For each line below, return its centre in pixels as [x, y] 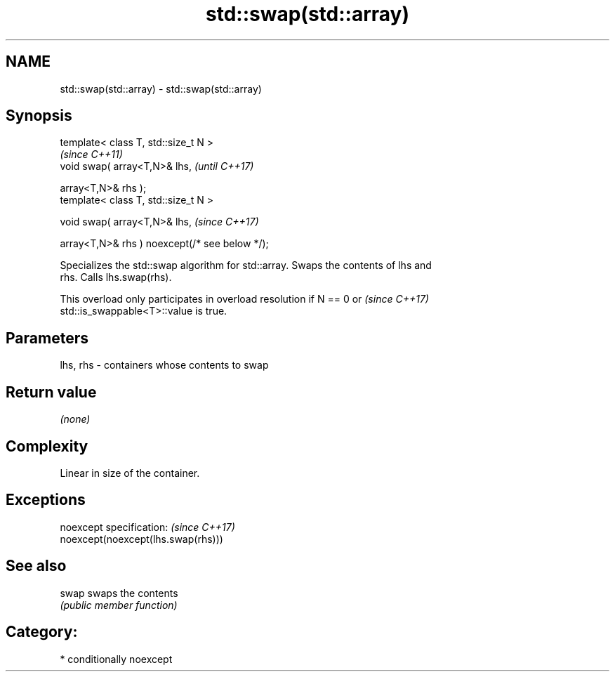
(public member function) [119, 605]
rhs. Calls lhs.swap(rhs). [116, 277]
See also [36, 566]
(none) [75, 419]
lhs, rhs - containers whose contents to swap [164, 365]
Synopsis [39, 116]
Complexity [47, 446]
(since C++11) [91, 155]
